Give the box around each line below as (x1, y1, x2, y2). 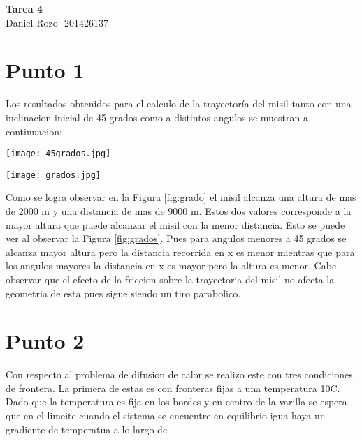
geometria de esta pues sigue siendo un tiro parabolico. (6, 285, 241, 300)
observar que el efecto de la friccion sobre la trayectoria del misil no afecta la (6, 271, 335, 286)
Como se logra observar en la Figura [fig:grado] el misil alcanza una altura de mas (6, 190, 356, 204)
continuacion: (6, 124, 62, 138)
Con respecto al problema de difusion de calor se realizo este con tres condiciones (6, 367, 353, 382)
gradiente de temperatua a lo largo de (6, 421, 168, 436)
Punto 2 (6, 327, 85, 355)
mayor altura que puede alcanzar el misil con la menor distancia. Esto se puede (6, 217, 345, 232)
